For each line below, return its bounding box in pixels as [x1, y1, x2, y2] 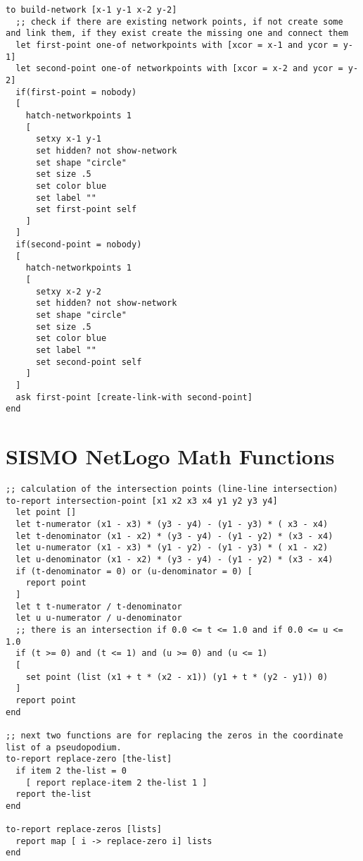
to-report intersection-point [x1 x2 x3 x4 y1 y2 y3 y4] [6, 495, 278, 506]
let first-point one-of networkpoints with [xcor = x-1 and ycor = [15, 39, 338, 50]
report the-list [15, 789, 91, 800]
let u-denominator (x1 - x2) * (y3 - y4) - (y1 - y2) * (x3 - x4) [15, 555, 333, 565]
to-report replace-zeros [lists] [6, 824, 162, 835]
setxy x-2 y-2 [35, 286, 102, 297]
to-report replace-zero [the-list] [6, 754, 172, 764]
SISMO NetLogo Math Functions [6, 442, 335, 471]
